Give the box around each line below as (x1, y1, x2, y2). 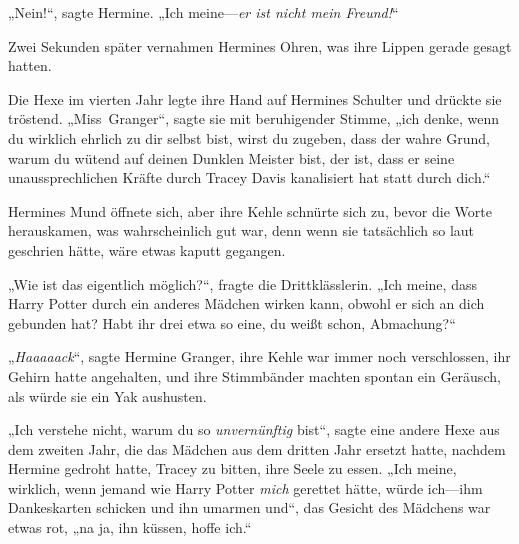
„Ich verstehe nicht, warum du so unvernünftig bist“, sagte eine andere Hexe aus (8, 419, 500, 440)
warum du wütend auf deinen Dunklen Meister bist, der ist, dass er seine (8, 147, 455, 168)
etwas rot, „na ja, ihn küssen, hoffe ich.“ (8, 517, 252, 538)
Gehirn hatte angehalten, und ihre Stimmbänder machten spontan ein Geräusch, (8, 365, 501, 386)
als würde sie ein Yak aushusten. (8, 385, 207, 406)
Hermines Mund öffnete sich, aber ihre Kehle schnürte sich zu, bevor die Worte (8, 200, 492, 221)
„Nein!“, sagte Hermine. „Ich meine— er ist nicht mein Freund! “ (8, 2, 399, 22)
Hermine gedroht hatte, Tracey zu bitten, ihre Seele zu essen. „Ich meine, (8, 458, 457, 479)
